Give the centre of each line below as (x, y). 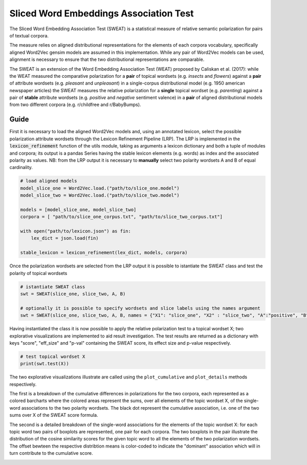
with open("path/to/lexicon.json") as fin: (76, 231)
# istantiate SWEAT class (53, 287)
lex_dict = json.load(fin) (65, 238)
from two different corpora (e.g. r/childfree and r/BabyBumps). (75, 104)
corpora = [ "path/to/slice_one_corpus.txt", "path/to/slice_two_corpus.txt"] (121, 217)
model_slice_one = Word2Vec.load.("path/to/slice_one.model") (100, 188)
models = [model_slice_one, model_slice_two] (78, 209)
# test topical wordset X (53, 356)
